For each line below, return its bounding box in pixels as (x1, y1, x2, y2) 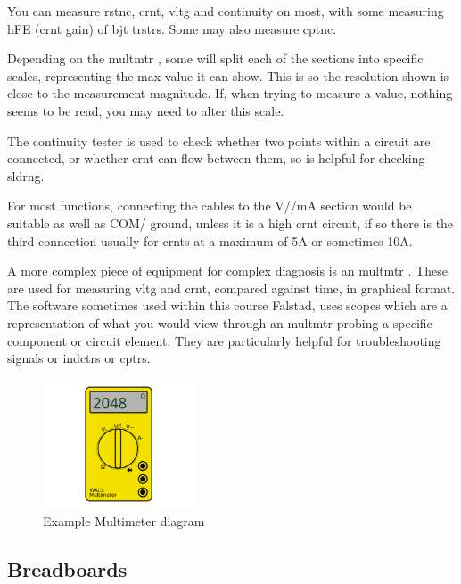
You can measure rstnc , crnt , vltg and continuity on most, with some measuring (7, 2, 444, 20)
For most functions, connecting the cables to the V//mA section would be (7, 196, 412, 215)
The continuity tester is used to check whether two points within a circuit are (7, 131, 431, 150)
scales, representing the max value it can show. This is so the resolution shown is (7, 66, 449, 85)
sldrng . (7, 166, 45, 185)
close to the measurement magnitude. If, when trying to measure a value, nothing (7, 84, 453, 103)
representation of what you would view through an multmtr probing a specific (7, 313, 432, 332)
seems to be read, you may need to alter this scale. (7, 101, 284, 119)
